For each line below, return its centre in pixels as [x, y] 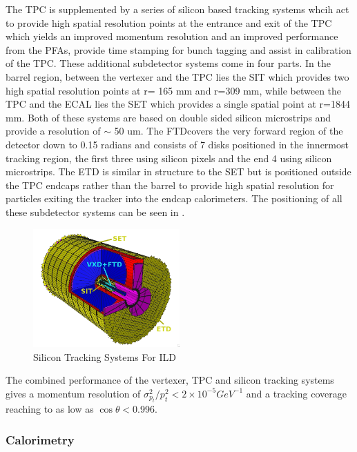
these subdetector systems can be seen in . [95, 212]
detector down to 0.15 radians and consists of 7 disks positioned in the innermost [177, 144]
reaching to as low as [50, 409]
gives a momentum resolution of [73, 393]
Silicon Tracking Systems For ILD [105, 356]
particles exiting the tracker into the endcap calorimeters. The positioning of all [174, 198]
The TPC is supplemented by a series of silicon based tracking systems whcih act [177, 9]
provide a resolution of [53, 131]
